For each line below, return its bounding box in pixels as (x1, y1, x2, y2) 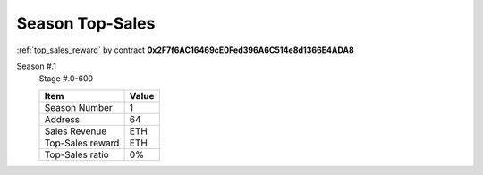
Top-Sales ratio (44, 148, 109, 161)
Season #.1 (16, 61, 57, 71)
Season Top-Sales (16, 13, 156, 33)
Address (44, 112, 80, 125)
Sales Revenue (44, 125, 107, 137)
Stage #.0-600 (38, 73, 94, 84)
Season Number (44, 101, 114, 113)
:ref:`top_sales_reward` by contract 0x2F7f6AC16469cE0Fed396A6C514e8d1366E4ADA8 (16, 45, 355, 55)
